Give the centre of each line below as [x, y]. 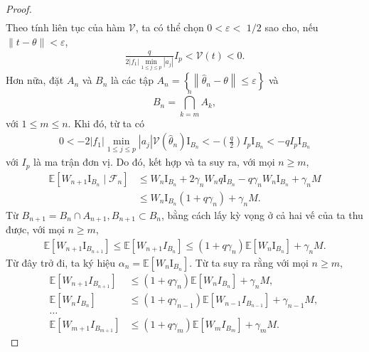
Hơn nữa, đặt [35, 80]
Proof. [19, 9]
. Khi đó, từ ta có [106, 123]
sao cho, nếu [292, 27]
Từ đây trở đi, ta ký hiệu [61, 263]
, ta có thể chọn [170, 27]
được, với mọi [35, 229]
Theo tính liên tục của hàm [65, 27]
